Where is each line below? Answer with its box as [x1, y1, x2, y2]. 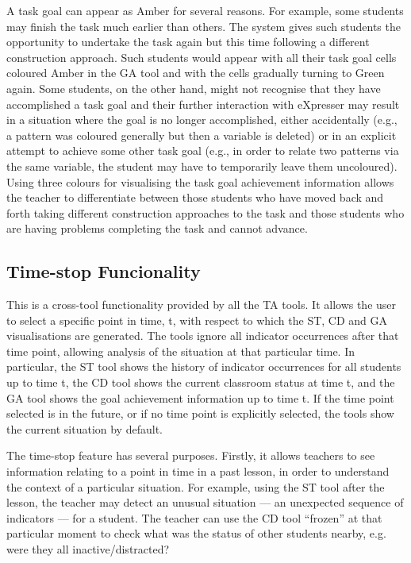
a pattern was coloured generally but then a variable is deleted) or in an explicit [6, 126, 397, 143]
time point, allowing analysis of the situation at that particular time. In [6, 342, 355, 359]
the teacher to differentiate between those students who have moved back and [6, 189, 384, 206]
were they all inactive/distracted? [6, 541, 170, 557]
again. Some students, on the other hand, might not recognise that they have [6, 79, 381, 96]
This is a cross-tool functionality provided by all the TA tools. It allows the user [6, 296, 397, 313]
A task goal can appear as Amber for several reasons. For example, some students [6, 2, 404, 18]
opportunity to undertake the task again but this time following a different [6, 33, 370, 50]
